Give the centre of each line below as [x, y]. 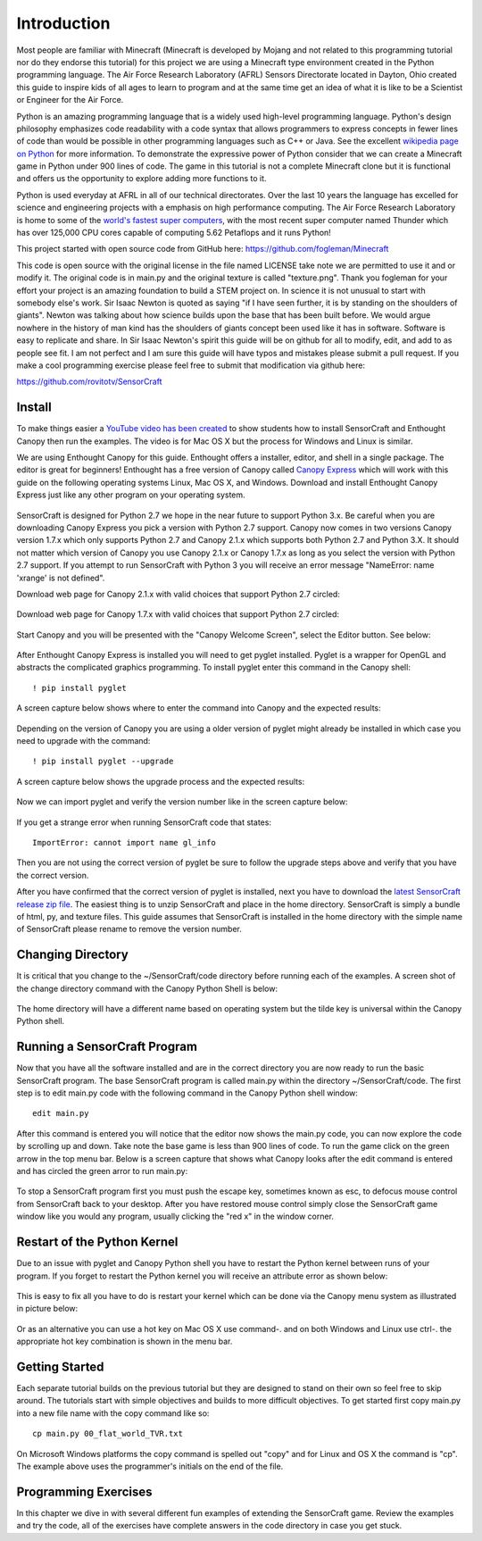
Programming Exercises [84, 1491]
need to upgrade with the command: [83, 741]
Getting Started [60, 1366]
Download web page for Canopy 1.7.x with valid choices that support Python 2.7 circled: [178, 614]
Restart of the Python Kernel [97, 1242]
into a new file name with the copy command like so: [113, 1413]
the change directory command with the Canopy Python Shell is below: [147, 988]
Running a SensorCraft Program [107, 1047]
